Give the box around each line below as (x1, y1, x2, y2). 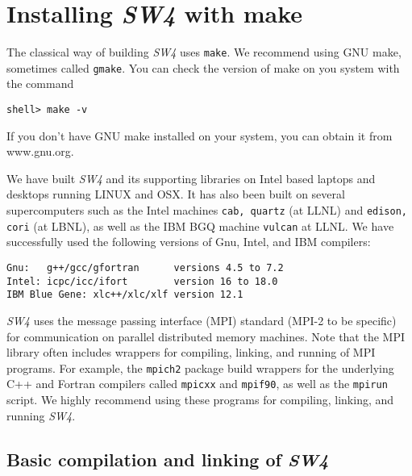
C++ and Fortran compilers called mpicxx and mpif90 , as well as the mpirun (6, 375, 388, 392)
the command (6, 75, 74, 92)
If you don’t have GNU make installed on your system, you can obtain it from (6, 127, 393, 144)
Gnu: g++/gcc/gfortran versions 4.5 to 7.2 (6, 261, 284, 273)
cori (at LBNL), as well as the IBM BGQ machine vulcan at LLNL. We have (6, 217, 394, 234)
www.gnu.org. (6, 143, 74, 160)
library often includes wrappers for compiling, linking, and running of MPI (6, 344, 376, 361)
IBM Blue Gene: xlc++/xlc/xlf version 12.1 (6, 289, 243, 301)
